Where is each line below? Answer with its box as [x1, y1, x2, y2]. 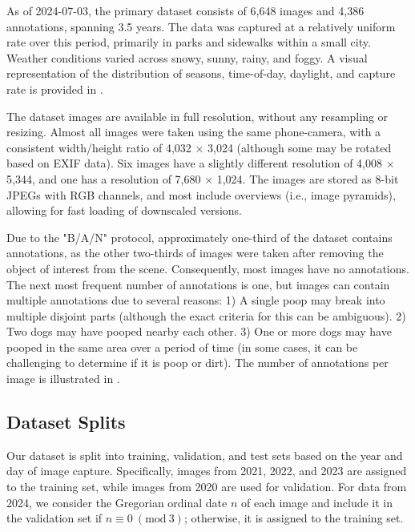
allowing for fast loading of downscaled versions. [6, 202, 243, 219]
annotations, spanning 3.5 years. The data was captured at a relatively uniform [6, 18, 396, 34]
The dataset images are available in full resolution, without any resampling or [6, 107, 389, 124]
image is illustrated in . [6, 370, 120, 387]
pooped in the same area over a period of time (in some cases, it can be [6, 338, 358, 355]
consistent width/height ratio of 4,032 [6, 139, 191, 155]
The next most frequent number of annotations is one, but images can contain [6, 276, 390, 292]
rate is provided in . [6, 80, 103, 97]
